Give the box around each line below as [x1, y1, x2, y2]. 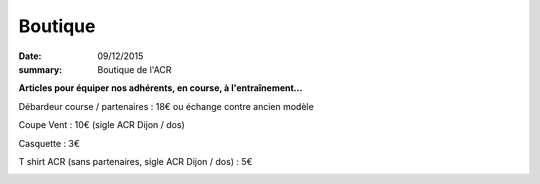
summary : [18, 63, 63, 75]
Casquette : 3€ [18, 137, 80, 149]
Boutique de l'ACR [97, 63, 172, 75]
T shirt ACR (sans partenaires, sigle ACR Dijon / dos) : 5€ [18, 155, 253, 167]
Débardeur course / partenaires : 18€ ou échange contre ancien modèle [18, 100, 314, 112]
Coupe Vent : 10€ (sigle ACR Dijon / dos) [18, 119, 185, 131]
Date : [18, 50, 42, 62]
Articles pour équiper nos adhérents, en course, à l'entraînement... [18, 82, 303, 94]
